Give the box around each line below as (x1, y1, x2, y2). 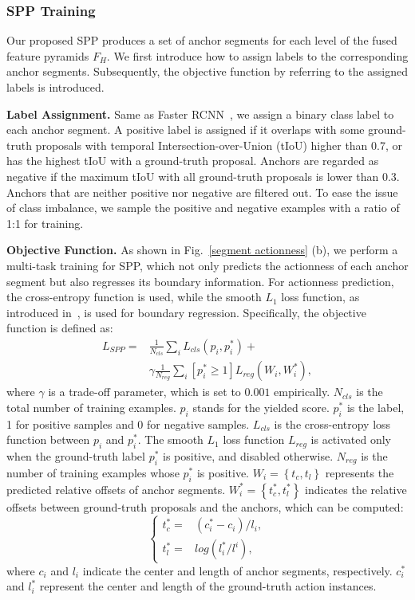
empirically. (274, 383, 330, 400)
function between (6, 431, 90, 448)
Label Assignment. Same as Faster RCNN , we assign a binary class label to (6, 105, 394, 122)
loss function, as (281, 288, 360, 305)
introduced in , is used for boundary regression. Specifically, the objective (6, 304, 366, 320)
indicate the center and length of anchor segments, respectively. (82, 562, 393, 578)
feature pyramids (6, 47, 89, 64)
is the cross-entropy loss (274, 415, 391, 432)
